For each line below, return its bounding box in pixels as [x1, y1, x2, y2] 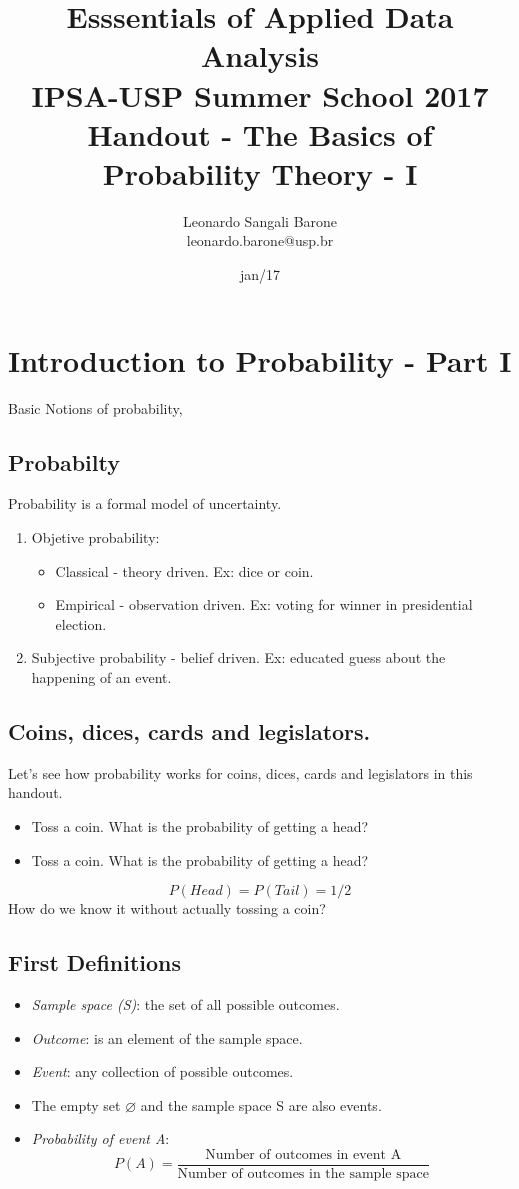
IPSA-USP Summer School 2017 [31, 74, 489, 115]
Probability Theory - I [102, 152, 418, 193]
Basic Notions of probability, [8, 397, 183, 418]
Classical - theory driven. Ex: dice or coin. [55, 560, 314, 581]
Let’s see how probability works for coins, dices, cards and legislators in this [8, 762, 473, 783]
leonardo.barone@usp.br [186, 230, 334, 251]
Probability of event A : [31, 1128, 170, 1149]
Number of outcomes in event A [205, 1147, 402, 1162]
